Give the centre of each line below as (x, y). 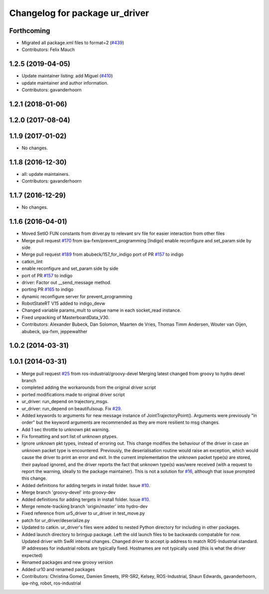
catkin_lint (32, 261)
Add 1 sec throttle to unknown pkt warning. (66, 429)
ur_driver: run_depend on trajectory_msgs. (65, 402)
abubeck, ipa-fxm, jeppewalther (55, 331)
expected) (32, 555)
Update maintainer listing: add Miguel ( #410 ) (67, 76)
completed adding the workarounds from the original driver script (89, 388)
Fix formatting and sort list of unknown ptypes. (70, 437)
